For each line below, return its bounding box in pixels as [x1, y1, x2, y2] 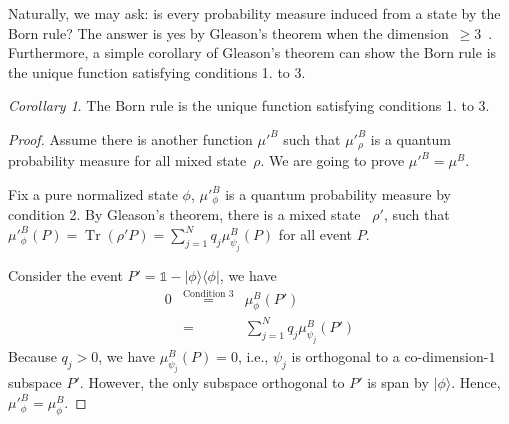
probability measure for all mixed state [8, 150, 247, 171]
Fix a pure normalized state [8, 184, 178, 205]
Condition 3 [183, 288, 234, 299]
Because [8, 345, 57, 366]
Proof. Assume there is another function [8, 128, 253, 149]
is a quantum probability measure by [225, 184, 451, 205]
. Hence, [451, 372, 501, 393]
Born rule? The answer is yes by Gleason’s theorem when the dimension [8, 22, 449, 43]
